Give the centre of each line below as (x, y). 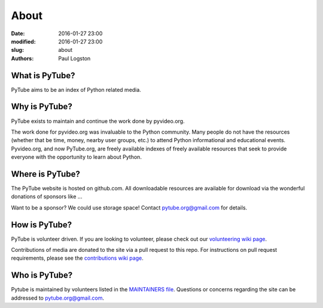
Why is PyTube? (42, 107)
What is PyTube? (43, 76)
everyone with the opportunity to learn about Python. (76, 157)
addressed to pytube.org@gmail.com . (58, 298)
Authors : (22, 58)
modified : (23, 41)
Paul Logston (74, 58)
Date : (18, 33)
